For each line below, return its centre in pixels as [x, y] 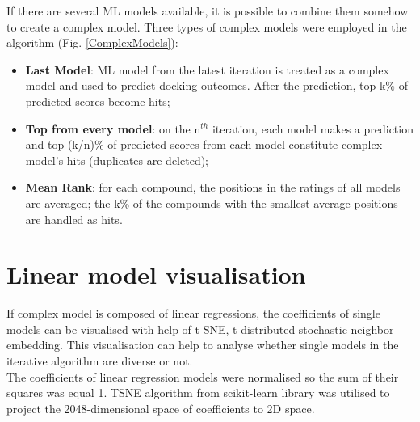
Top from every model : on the [108, 128]
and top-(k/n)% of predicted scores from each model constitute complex [204, 144]
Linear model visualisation [156, 274]
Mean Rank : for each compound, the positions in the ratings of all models [213, 187]
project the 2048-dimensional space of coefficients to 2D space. [161, 408]
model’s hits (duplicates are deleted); [117, 160]
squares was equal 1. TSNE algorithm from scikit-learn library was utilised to [198, 392]
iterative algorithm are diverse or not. [100, 361]
